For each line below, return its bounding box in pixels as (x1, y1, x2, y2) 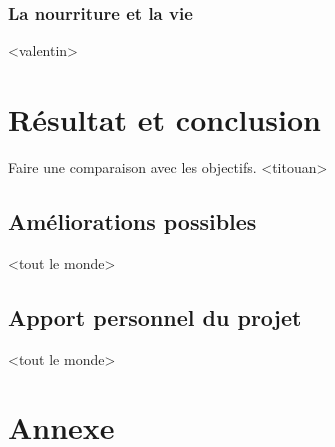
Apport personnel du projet (8, 301, 302, 332)
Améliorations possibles (8, 205, 257, 236)
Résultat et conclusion (8, 99, 321, 139)
